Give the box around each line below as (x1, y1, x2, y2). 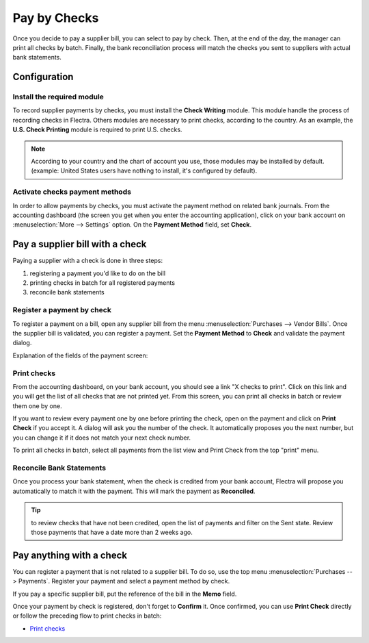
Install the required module (12, 92, 104, 102)
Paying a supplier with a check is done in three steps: (12, 257, 163, 265)
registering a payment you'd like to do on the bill (29, 269, 166, 277)
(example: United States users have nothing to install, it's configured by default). (31, 166, 258, 175)
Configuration (12, 71, 74, 83)
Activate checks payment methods (12, 187, 131, 197)
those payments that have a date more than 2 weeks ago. (31, 528, 193, 536)
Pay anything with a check (12, 549, 128, 561)
